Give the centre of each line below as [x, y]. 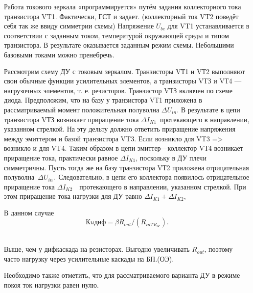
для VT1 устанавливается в [208, 26]
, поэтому [218, 249]
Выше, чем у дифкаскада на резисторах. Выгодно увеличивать [97, 249]
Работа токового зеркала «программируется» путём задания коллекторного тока [123, 6]
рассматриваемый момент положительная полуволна [82, 109]
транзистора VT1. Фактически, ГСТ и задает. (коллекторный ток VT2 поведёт [121, 16]
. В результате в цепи [208, 109]
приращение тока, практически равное [61, 157]
